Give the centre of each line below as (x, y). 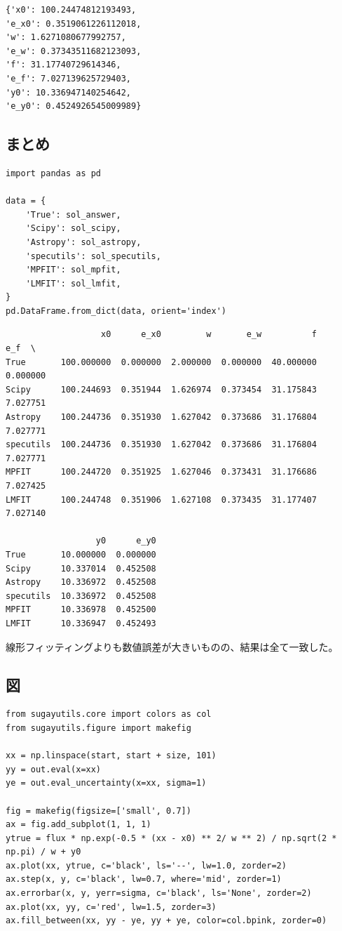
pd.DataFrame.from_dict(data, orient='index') (116, 311)
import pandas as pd (54, 173)
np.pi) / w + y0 (43, 852)
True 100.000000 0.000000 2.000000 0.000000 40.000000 (161, 362)
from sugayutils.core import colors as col (109, 714)
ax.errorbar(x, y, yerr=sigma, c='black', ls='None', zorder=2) (159, 893)
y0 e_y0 (126, 541)
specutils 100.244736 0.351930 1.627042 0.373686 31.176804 (161, 445)
